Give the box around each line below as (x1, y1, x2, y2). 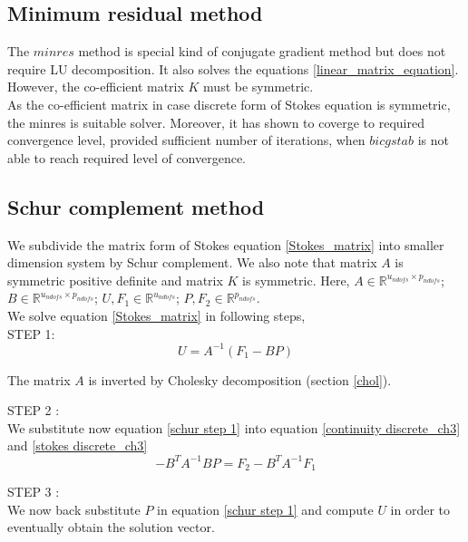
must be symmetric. (203, 77, 314, 96)
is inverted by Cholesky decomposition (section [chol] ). (88, 370, 392, 389)
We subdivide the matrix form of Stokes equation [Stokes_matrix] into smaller (7, 235, 444, 254)
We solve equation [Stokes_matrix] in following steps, (7, 305, 306, 324)
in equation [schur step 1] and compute (157, 499, 374, 518)
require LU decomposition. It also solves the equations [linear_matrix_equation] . (7, 59, 459, 78)
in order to (390, 499, 451, 518)
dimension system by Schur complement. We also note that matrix (7, 253, 377, 272)
